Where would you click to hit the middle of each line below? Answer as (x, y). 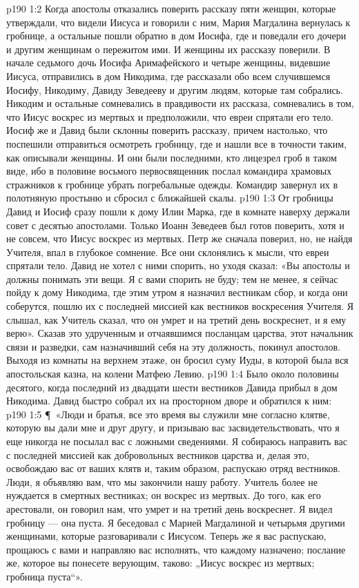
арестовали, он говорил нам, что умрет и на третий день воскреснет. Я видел (169, 508)
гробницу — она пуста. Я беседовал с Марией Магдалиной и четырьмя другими (176, 522)
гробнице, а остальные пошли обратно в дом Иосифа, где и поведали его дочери (176, 36)
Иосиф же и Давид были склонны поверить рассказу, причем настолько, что (167, 130)
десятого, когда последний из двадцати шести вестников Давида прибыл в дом (172, 387)
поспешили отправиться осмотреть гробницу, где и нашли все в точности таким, (176, 143)
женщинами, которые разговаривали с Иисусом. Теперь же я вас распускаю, (166, 536)
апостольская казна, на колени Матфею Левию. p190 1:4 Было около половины (173, 374)
